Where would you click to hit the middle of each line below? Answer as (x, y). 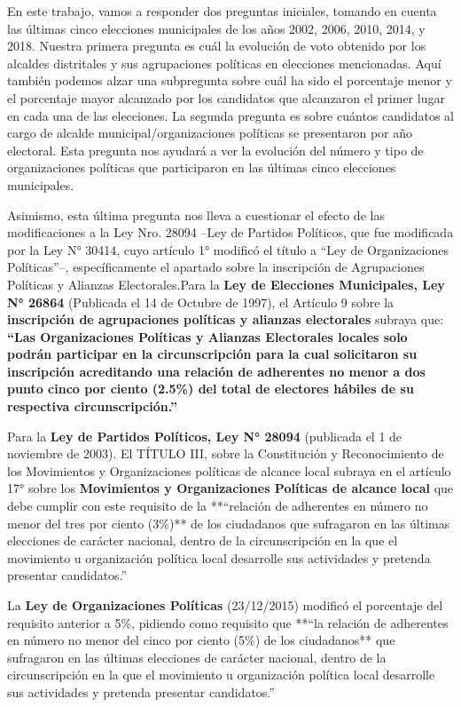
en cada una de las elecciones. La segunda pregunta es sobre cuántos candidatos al (230, 115)
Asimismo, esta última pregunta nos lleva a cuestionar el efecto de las (196, 214)
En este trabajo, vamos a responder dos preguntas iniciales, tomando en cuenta (222, 11)
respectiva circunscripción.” (92, 406)
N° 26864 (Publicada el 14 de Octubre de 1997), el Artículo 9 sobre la (201, 302)
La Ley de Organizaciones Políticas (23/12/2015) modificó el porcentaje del (225, 605)
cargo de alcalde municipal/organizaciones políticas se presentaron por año (210, 133)
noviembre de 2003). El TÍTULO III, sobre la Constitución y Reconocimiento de (226, 453)
